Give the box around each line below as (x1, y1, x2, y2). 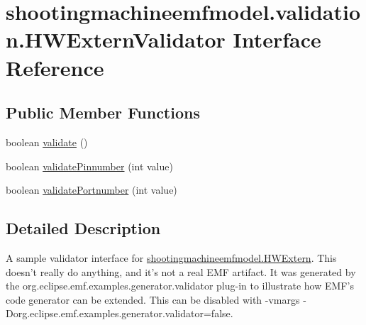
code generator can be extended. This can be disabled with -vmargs (6, 292, 300, 307)
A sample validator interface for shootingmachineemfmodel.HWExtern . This (6, 250, 337, 265)
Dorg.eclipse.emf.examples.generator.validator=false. (6, 306, 233, 321)
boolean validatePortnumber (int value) (6, 182, 177, 197)
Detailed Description (6, 217, 161, 239)
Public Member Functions (6, 101, 200, 123)
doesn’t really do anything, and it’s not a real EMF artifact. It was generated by (6, 264, 356, 279)
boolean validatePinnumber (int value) (6, 158, 173, 173)
